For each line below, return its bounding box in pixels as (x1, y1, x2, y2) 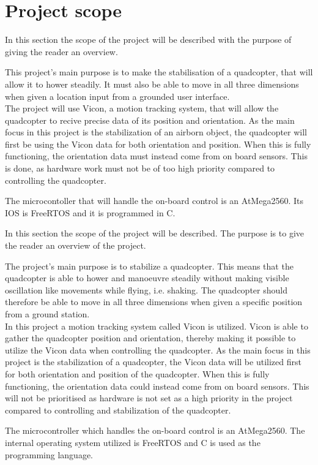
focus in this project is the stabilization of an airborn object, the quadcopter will (5, 126, 308, 138)
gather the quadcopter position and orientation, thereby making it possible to (5, 331, 296, 344)
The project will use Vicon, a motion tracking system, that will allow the (5, 102, 279, 115)
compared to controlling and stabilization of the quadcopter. (5, 403, 231, 416)
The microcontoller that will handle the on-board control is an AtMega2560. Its (5, 194, 303, 207)
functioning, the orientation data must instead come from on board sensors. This (5, 149, 308, 162)
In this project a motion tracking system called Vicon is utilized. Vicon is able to (5, 319, 308, 332)
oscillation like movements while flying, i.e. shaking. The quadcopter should (5, 283, 287, 296)
